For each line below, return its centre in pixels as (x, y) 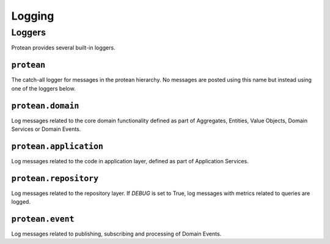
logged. (21, 202)
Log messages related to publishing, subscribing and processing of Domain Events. (116, 234)
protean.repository (55, 178)
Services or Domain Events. (46, 129)
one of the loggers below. (43, 88)
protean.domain (45, 106)
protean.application (57, 146)
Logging (33, 16)
